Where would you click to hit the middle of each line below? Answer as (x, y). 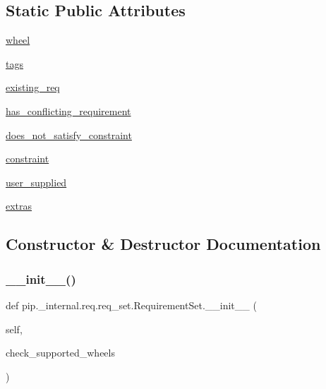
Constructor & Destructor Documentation (163, 244)
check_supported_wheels (60, 353)
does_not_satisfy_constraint (69, 134)
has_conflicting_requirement (68, 110)
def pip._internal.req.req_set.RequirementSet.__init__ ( (131, 305)
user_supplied (36, 182)
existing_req (33, 87)
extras (19, 206)
